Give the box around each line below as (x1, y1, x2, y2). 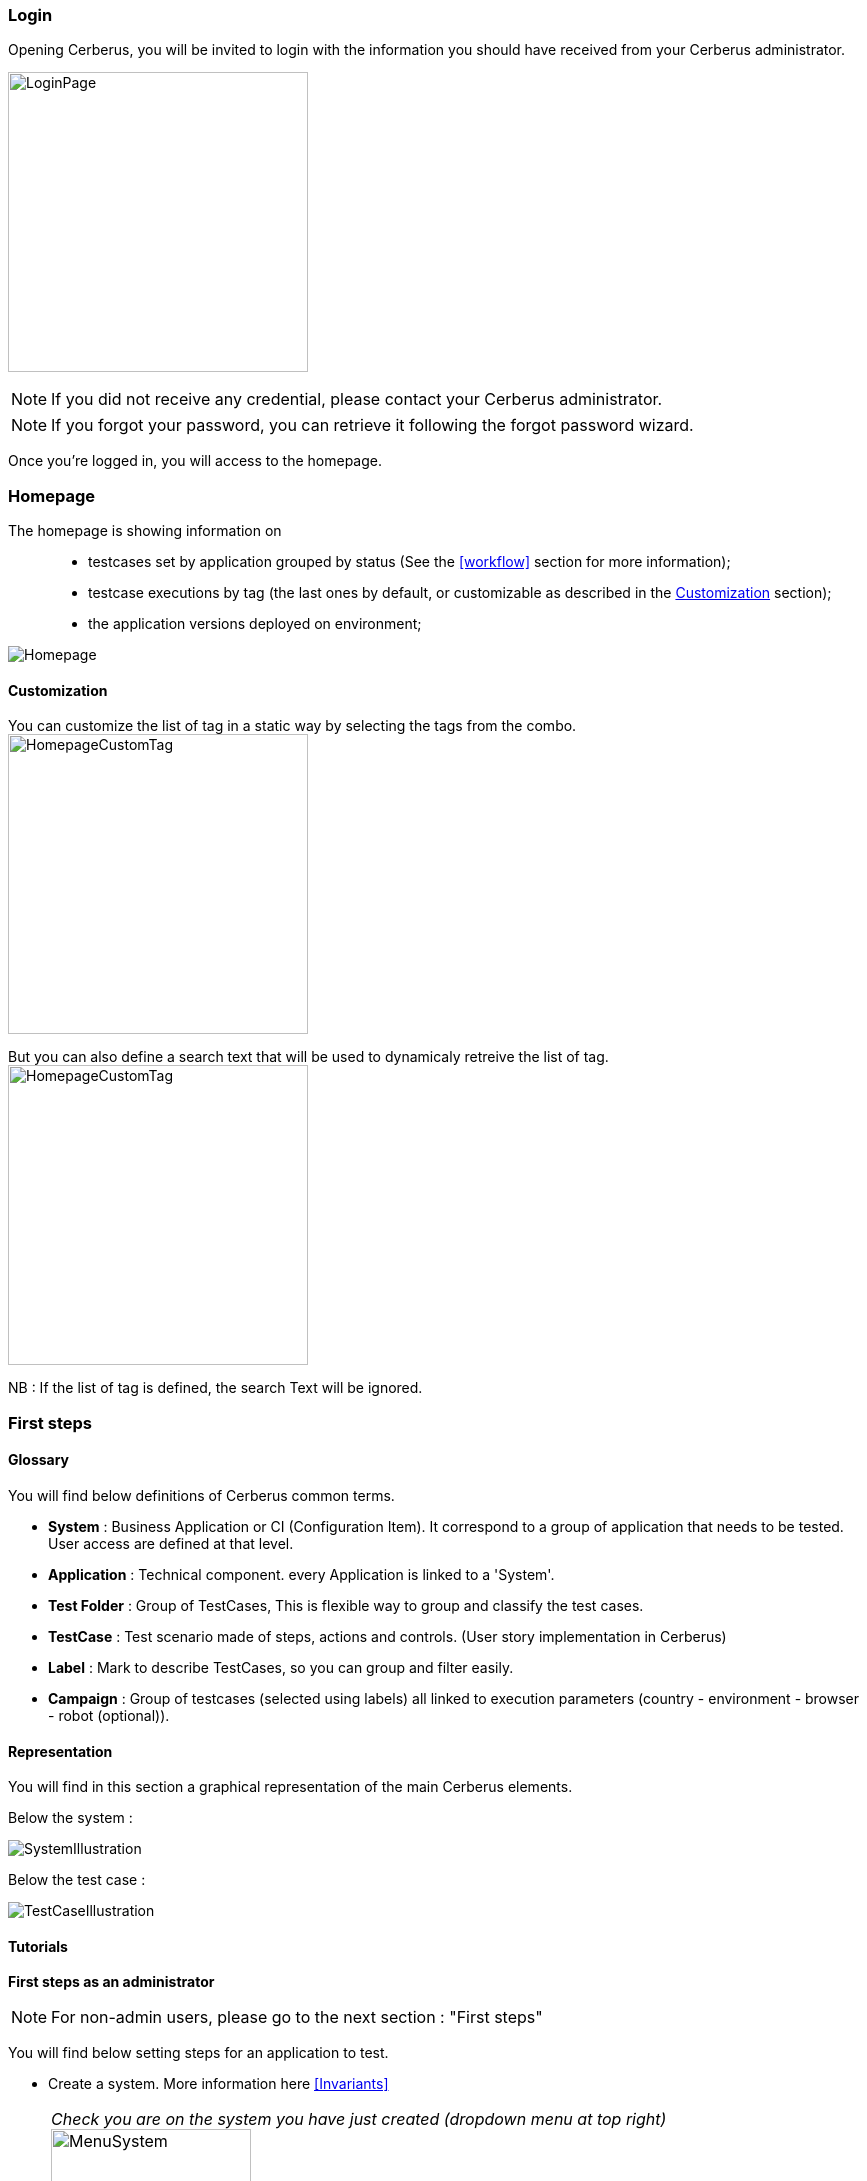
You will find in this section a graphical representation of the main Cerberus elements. (8, 1778, 573, 1796)
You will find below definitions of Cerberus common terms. (8, 1486, 395, 1504)
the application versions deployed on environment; (88, 615, 422, 633)
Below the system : (8, 1809, 133, 1827)
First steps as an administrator (8, 1973, 215, 1991)
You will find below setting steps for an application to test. (8, 2044, 389, 2062)
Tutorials (8, 1937, 68, 1955)
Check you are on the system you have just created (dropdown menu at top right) (51, 2109, 667, 2130)
